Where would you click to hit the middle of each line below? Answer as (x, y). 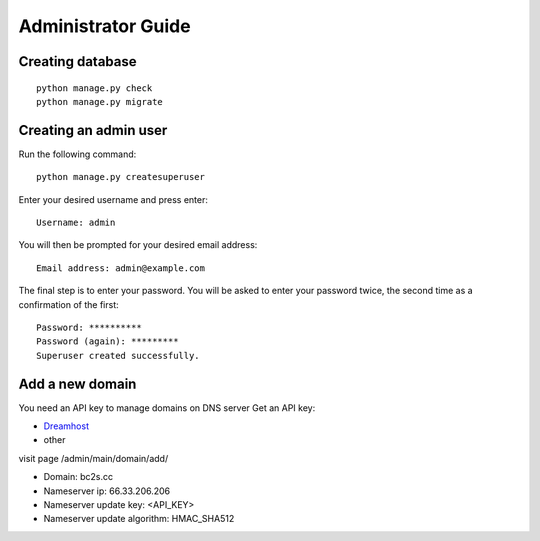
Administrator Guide (104, 26)
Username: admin (76, 223)
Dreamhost (66, 426)
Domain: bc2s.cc (78, 477)
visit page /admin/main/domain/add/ (93, 458)
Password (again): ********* (107, 341)
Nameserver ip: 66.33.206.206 (107, 491)
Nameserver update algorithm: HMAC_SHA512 (139, 519)
